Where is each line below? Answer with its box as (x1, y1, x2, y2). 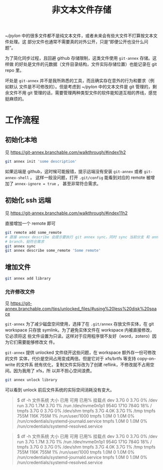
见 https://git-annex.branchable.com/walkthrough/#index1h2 (5, 149, 126, 156)
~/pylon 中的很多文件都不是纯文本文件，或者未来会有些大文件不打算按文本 (5, 33, 154, 39)
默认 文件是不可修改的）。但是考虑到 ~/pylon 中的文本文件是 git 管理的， (9, 84, 153, 90)
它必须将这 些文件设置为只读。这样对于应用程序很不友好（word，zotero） (5, 333, 153, 339)
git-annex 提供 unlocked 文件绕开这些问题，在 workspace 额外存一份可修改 (5, 349, 156, 355)
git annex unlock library (5, 378, 57, 383)
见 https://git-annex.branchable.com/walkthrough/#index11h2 (5, 210, 128, 216)
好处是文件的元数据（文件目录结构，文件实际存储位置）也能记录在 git (18, 61, 157, 67)
